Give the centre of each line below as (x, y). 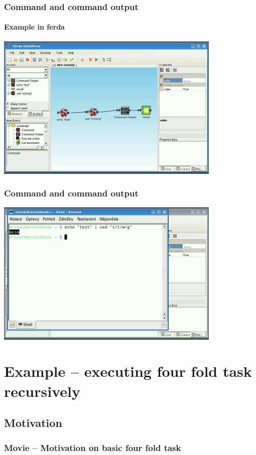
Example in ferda (34, 27)
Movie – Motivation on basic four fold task (93, 447)
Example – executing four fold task (128, 371)
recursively (42, 391)
